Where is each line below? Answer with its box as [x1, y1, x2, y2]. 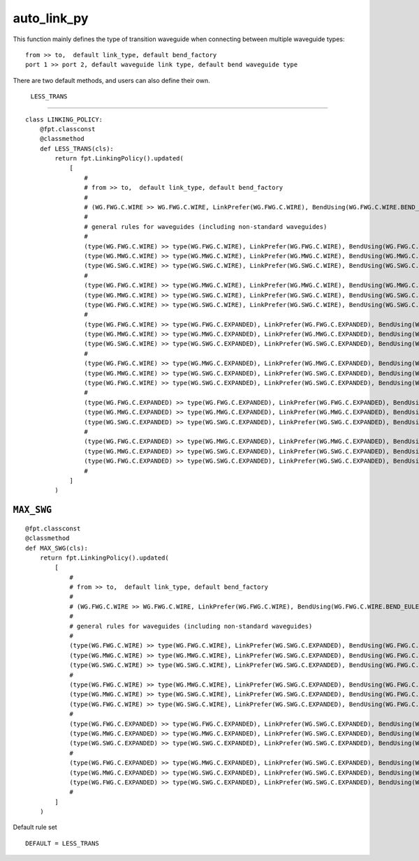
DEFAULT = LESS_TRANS [25, 839, 99, 847]
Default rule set [13, 823, 57, 832]
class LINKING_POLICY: [25, 115, 103, 123]
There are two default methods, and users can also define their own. [13, 76, 210, 84]
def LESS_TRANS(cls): [39, 144, 115, 153]
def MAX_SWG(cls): [25, 544, 89, 552]
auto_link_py [13, 10, 89, 26]
